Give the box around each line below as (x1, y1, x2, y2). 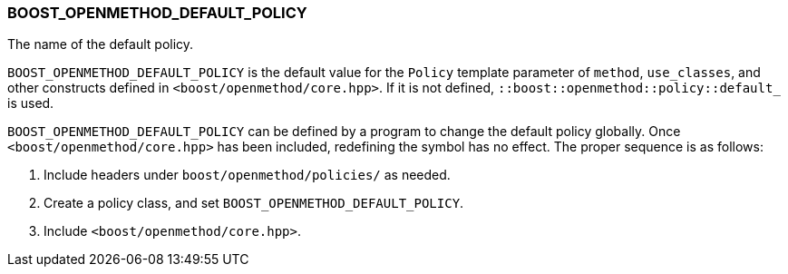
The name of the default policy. (7, 36, 194, 53)
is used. (7, 95, 54, 112)
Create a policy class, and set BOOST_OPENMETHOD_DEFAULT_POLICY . (44, 195, 464, 211)
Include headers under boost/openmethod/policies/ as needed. (44, 167, 451, 183)
